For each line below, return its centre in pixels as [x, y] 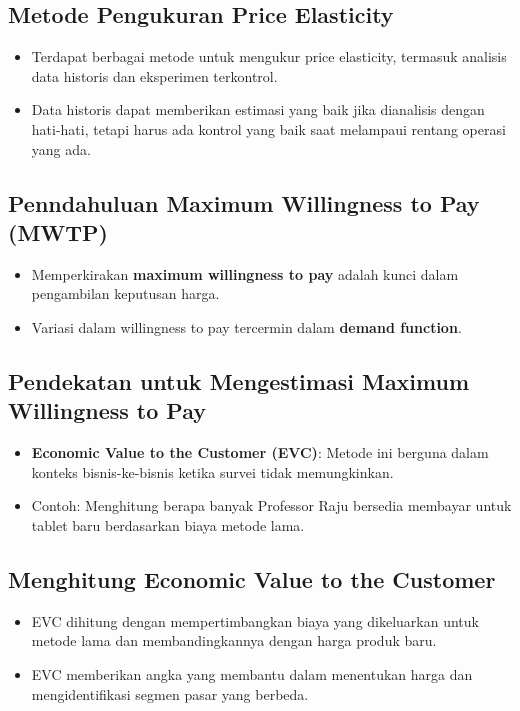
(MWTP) [58, 231]
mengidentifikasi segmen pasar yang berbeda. [170, 693]
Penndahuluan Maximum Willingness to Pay [244, 202]
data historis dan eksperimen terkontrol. [154, 75]
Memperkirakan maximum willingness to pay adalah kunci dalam [245, 273]
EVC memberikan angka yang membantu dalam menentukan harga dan [252, 673]
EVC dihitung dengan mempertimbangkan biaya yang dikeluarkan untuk [255, 620]
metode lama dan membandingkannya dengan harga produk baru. [234, 640]
